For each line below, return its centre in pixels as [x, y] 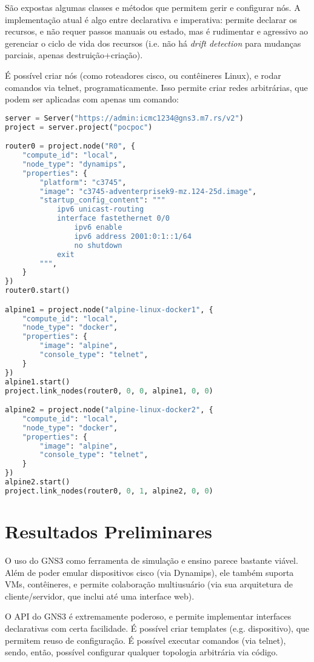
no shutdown [98, 245]
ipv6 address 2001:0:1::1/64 [133, 236]
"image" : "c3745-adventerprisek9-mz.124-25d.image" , [148, 191]
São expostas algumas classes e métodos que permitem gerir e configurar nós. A [153, 7]
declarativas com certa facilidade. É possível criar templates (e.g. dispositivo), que [157, 628]
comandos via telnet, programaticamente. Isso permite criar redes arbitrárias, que [156, 87]
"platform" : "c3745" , [83, 182]
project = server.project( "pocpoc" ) [79, 127]
